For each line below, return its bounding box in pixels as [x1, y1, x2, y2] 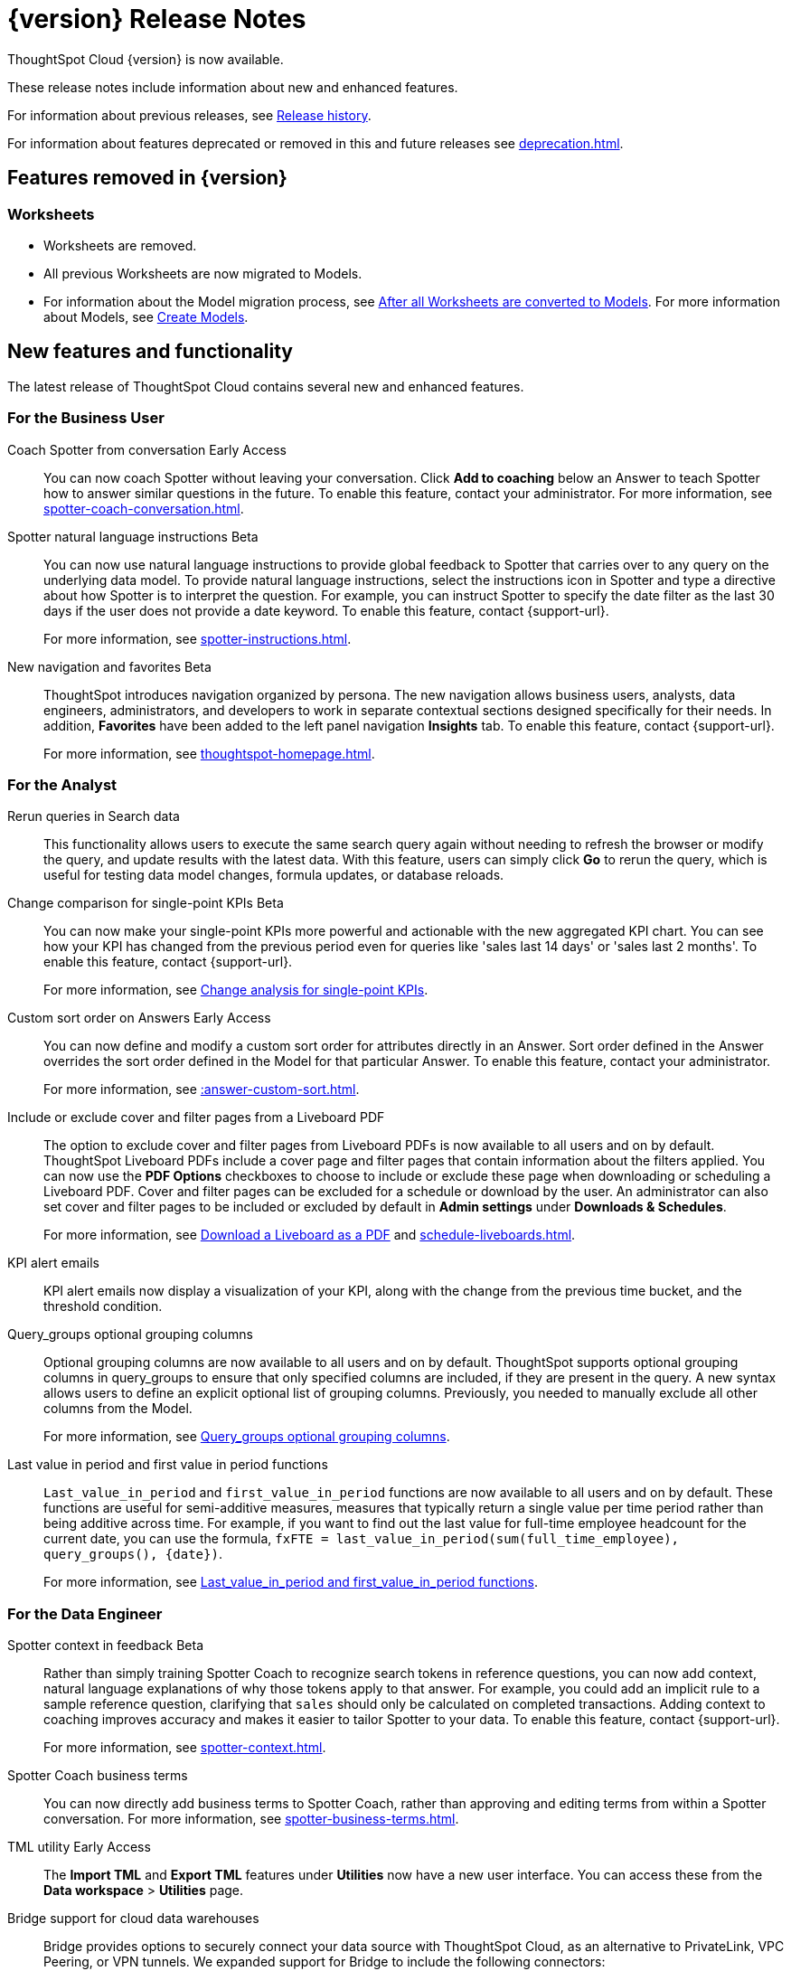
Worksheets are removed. [43, 237, 197, 253]
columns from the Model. [43, 1400, 193, 1417]
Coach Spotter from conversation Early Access [7, 441, 287, 457]
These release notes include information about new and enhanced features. [7, 79, 458, 95]
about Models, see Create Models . [43, 308, 249, 325]
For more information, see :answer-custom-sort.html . [43, 1081, 360, 1098]
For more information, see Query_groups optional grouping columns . [43, 1429, 450, 1445]
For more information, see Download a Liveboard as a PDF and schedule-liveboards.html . [43, 1227, 576, 1243]
